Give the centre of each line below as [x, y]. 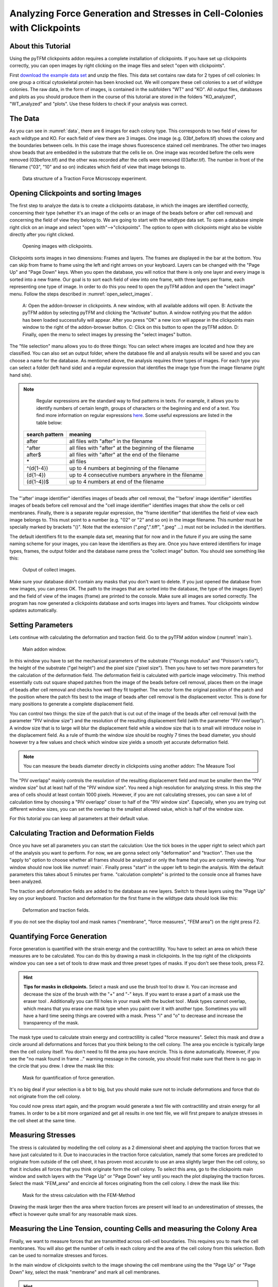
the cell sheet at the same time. [43, 1120]
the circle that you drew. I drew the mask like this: [62, 1066]
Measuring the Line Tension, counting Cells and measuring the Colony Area [133, 1229]
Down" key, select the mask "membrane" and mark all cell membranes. [85, 1272]
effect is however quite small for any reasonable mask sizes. [73, 1214]
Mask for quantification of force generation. [69, 1077]
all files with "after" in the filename [111, 441]
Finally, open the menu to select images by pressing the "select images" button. [107, 334]
